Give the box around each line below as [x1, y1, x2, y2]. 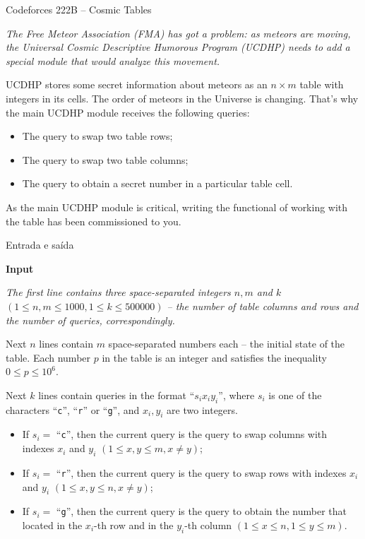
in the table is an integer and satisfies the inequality [102, 350, 327, 365]
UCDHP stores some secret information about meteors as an [6, 77, 268, 92]
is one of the [268, 387, 322, 402]
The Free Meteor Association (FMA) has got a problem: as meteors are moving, [6, 25, 351, 40]
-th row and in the [94, 518, 174, 533]
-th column [184, 518, 232, 533]
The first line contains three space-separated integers [6, 285, 231, 300]
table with [299, 77, 344, 92]
